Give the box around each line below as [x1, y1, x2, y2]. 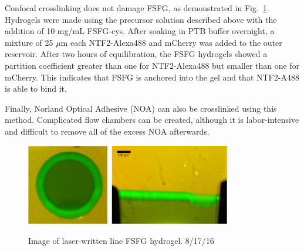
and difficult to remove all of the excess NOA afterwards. [5, 125, 210, 137]
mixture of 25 [5, 36, 53, 48]
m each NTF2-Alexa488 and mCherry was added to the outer [60, 36, 282, 48]
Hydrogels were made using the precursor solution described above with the [5, 13, 277, 25]
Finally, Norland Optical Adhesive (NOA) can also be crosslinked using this [5, 102, 277, 114]
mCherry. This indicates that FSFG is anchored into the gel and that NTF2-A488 [5, 71, 299, 83]
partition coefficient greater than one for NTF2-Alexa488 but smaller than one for [5, 59, 300, 71]
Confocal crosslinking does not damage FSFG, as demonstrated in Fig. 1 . [5, 2, 269, 14]
